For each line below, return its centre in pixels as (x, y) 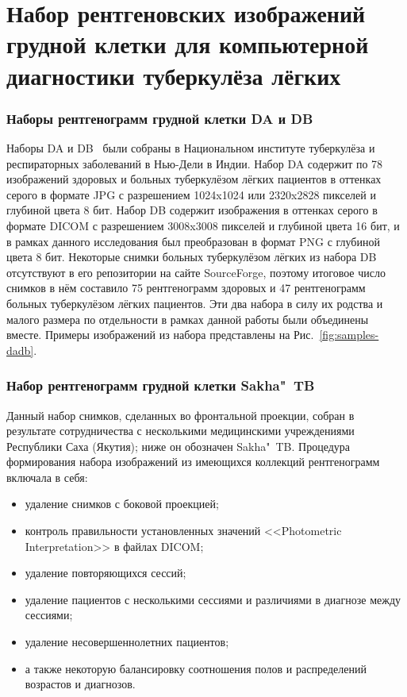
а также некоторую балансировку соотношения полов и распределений (196, 668)
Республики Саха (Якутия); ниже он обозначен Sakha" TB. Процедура (179, 446)
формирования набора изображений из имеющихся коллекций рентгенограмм (193, 462)
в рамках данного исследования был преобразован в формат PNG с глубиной (193, 241)
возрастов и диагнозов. (80, 684)
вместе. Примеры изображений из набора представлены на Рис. (160, 335)
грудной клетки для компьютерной (188, 44)
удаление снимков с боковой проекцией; (122, 504)
